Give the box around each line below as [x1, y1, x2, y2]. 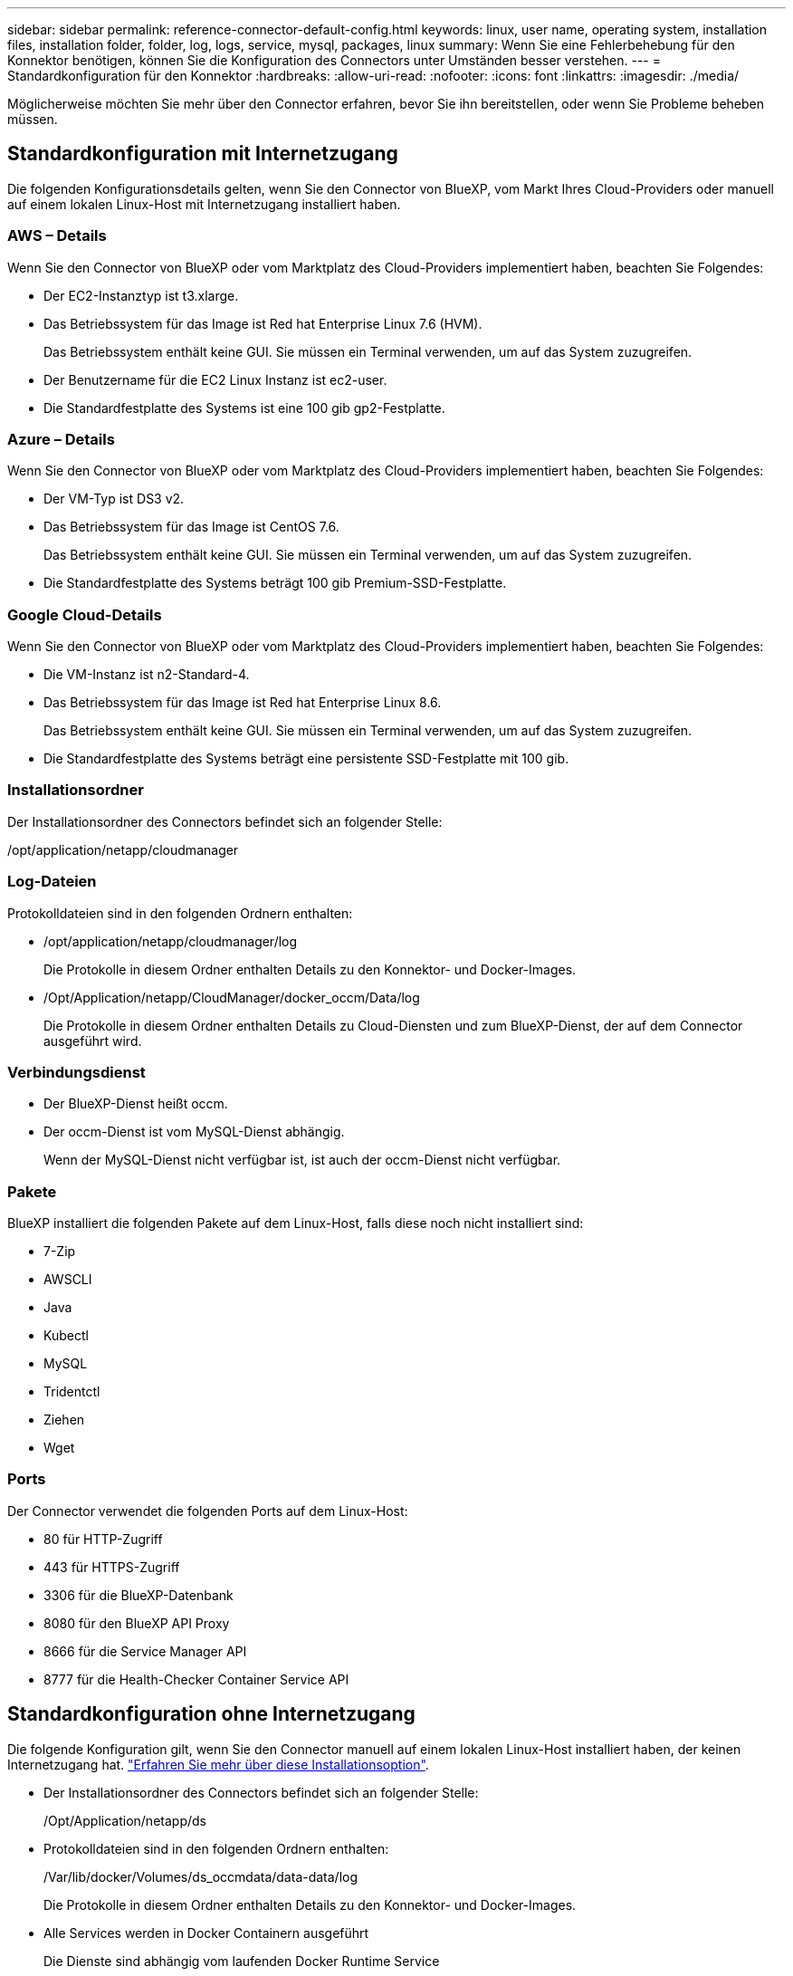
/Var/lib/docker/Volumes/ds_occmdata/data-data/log [43, 1868, 358, 1885]
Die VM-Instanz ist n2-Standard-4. [43, 667, 250, 683]
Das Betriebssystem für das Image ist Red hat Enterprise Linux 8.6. [43, 695, 442, 711]
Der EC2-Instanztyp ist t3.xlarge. [43, 287, 239, 303]
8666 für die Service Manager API [43, 1643, 247, 1659]
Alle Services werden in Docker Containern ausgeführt [43, 1924, 369, 1941]
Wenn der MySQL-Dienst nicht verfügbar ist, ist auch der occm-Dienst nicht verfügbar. [43, 1152, 561, 1168]
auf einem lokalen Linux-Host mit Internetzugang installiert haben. [7, 196, 401, 212]
